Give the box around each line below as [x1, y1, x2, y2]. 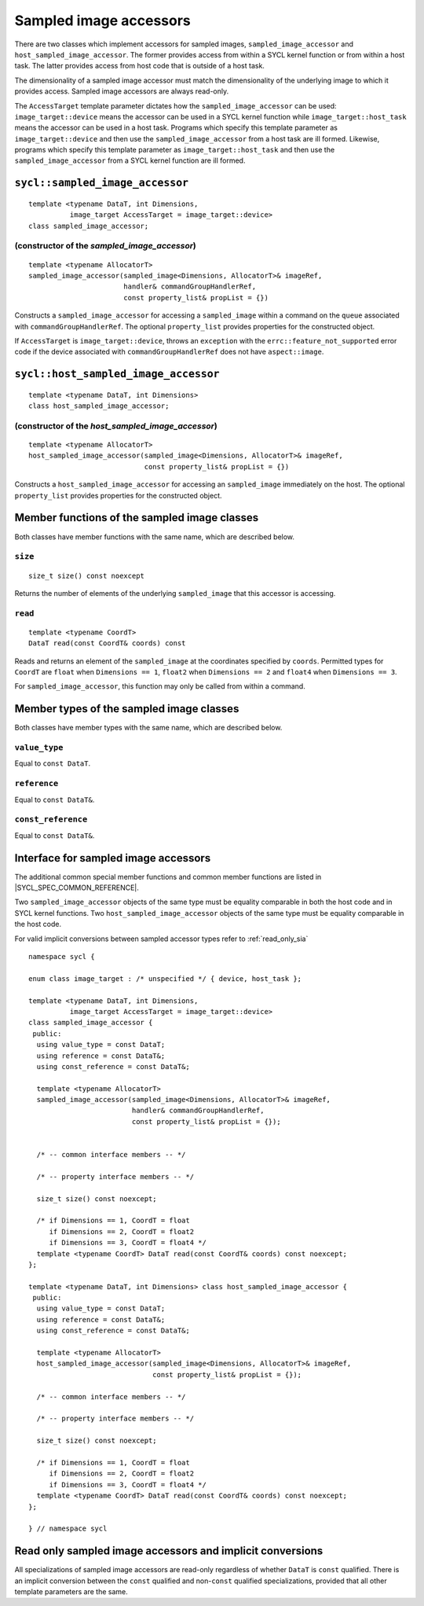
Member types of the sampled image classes [14, 702, 239, 715]
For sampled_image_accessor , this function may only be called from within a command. [14, 682, 305, 691]
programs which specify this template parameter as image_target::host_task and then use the [14, 145, 335, 155]
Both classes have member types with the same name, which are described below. [14, 723, 283, 733]
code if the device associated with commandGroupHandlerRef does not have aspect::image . [14, 347, 324, 357]
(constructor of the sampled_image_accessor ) [14, 241, 196, 252]
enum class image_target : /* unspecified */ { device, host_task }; [28, 974, 302, 983]
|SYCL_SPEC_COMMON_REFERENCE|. [14, 883, 139, 892]
